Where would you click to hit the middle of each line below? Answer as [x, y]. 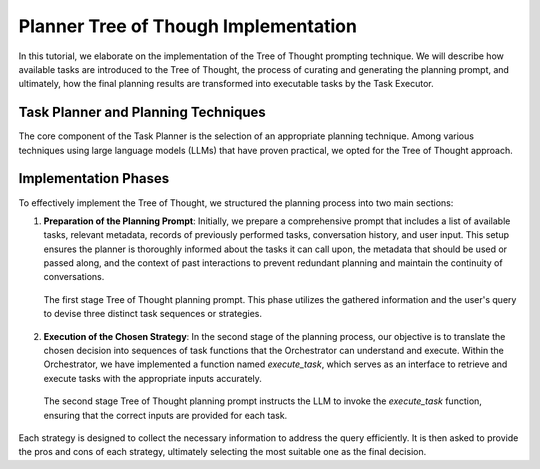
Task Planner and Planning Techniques [142, 112]
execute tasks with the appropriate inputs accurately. [152, 378]
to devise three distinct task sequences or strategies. [152, 314]
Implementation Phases [94, 178]
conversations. [74, 277]
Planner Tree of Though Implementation [187, 26]
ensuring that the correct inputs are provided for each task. [165, 415]
